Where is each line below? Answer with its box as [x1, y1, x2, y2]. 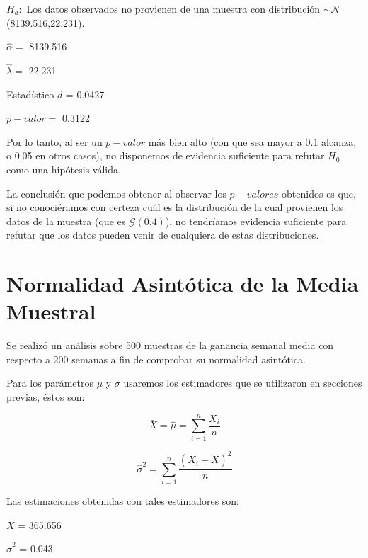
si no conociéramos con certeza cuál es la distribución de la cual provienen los [6, 200, 343, 215]
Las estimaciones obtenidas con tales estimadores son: [6, 494, 240, 508]
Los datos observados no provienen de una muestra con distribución [26, 1, 321, 16]
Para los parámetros [6, 375, 93, 390]
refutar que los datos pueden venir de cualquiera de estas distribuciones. [6, 227, 319, 242]
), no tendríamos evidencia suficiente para [165, 213, 347, 228]
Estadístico [6, 86, 54, 101]
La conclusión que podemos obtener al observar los [6, 186, 226, 200]
